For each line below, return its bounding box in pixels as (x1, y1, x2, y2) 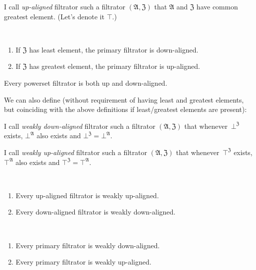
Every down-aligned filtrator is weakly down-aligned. (15, 207, 176, 217)
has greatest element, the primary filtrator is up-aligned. (29, 61, 200, 71)
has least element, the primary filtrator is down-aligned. (29, 44, 199, 54)
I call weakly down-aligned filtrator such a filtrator (4, 120, 155, 131)
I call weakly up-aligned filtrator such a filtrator (4, 147, 147, 157)
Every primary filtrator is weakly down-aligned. (15, 240, 160, 250)
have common (196, 1, 238, 11)
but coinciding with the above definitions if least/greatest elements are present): (4, 104, 247, 114)
